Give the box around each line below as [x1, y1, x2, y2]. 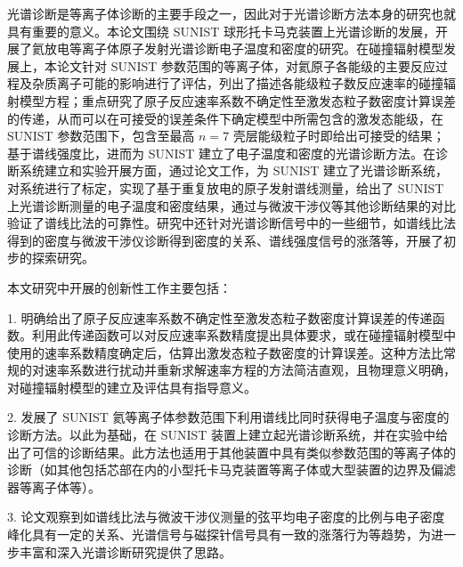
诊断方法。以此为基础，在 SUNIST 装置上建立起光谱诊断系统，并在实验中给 [7, 425, 449, 444]
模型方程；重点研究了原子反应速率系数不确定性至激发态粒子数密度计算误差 [19, 91, 456, 109]
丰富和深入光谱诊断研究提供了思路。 [19, 542, 231, 561]
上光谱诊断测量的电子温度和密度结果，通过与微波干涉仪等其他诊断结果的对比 [7, 196, 456, 215]
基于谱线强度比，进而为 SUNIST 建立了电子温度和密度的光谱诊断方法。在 [7, 143, 436, 162]
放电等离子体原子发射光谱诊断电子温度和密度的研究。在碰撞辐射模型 [44, 39, 443, 58]
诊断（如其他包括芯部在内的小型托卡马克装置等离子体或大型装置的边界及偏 [7, 460, 443, 479]
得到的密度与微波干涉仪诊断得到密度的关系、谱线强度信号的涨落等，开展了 [7, 231, 443, 249]
